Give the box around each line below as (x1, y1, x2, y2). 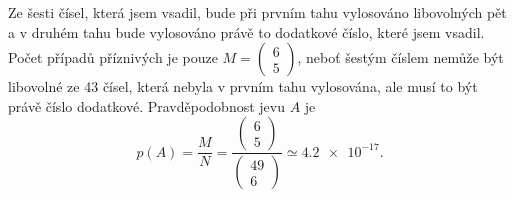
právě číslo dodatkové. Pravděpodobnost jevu (8, 95, 285, 116)
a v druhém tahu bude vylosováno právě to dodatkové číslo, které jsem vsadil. (8, 21, 485, 42)
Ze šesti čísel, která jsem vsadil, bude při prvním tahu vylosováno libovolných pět (8, 2, 507, 22)
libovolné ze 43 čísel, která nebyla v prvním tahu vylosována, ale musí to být (8, 76, 478, 97)
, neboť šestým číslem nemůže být (297, 47, 504, 68)
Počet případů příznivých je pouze (8, 47, 218, 68)
